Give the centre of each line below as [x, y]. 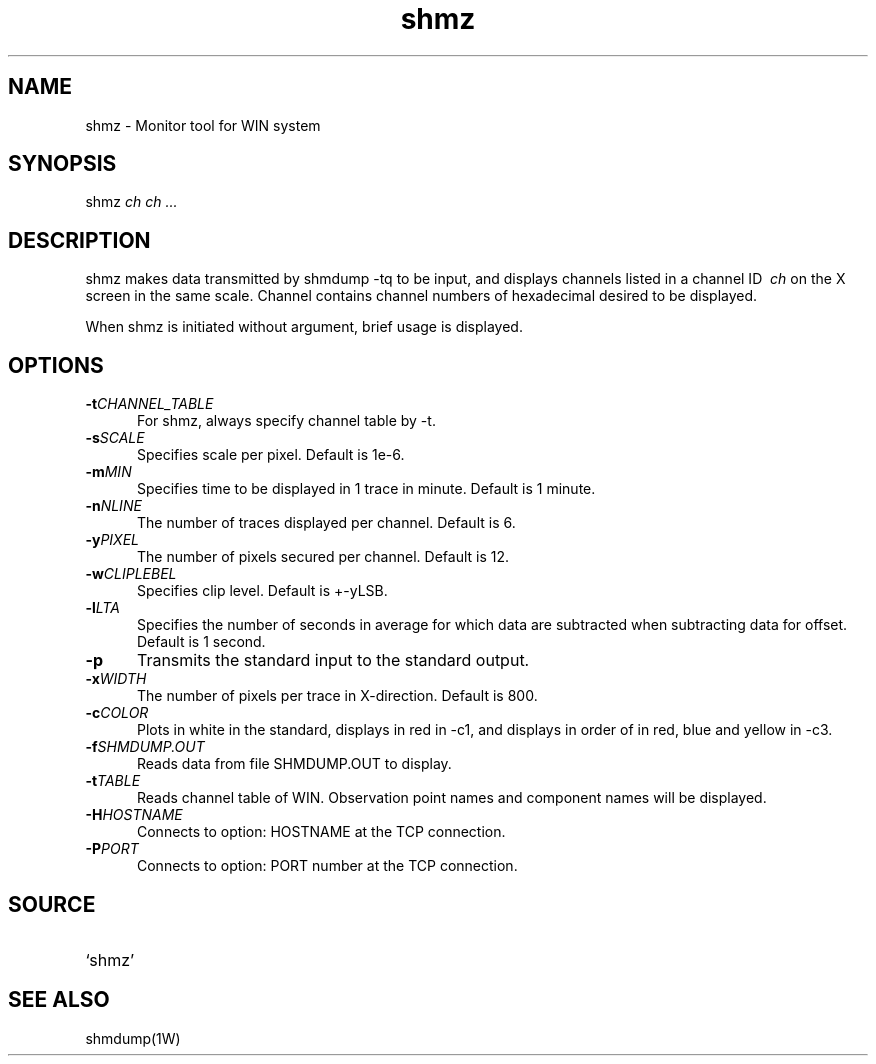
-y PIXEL [112, 540]
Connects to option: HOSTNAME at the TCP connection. [321, 832]
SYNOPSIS [62, 164]
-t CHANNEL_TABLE [149, 404]
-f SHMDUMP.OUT [145, 747]
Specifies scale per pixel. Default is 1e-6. [271, 455]
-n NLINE [113, 506]
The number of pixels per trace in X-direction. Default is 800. [337, 696]
